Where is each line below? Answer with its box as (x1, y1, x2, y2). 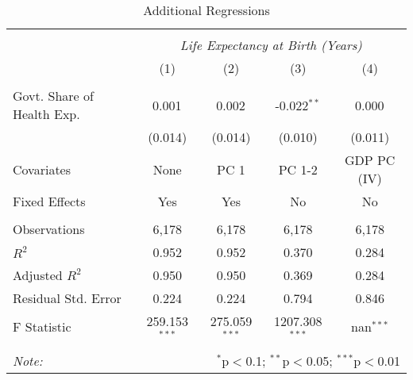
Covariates (13, 159, 71, 178)
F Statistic (13, 317, 71, 336)
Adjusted (13, 266, 63, 284)
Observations (13, 220, 85, 238)
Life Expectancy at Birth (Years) (179, 36, 362, 54)
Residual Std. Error (13, 289, 122, 307)
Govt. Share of (13, 86, 94, 105)
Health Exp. (13, 105, 80, 123)
